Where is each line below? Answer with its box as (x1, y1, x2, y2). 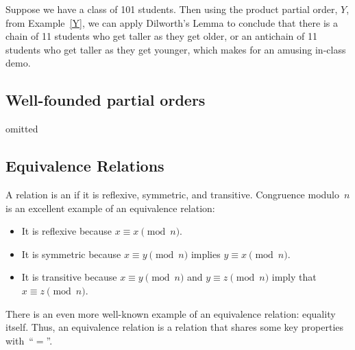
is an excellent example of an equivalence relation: (5, 200, 215, 215)
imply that (271, 270, 317, 284)
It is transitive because (21, 270, 117, 284)
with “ (5, 333, 34, 347)
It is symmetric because (21, 246, 121, 261)
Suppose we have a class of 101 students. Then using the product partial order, (5, 2, 338, 16)
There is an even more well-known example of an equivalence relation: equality (5, 306, 336, 320)
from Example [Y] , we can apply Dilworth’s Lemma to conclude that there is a (5, 15, 339, 30)
